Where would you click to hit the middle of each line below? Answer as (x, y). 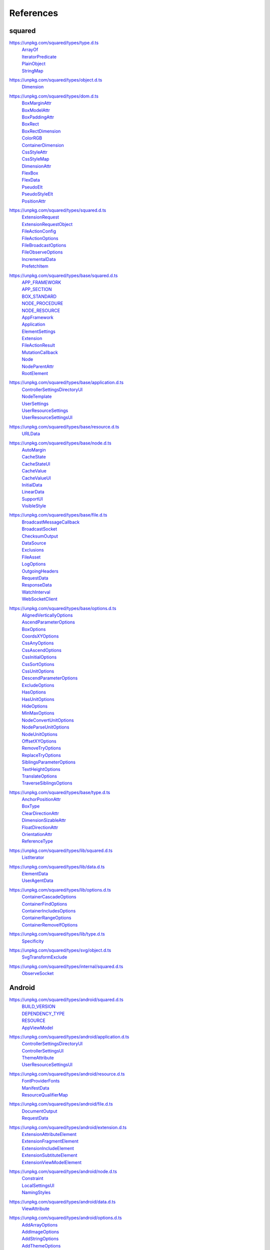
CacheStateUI (36, 464)
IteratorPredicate (39, 56)
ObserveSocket (38, 973)
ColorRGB (32, 138)
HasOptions (34, 692)
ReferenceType (37, 841)
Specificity (33, 941)
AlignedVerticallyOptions (47, 615)
